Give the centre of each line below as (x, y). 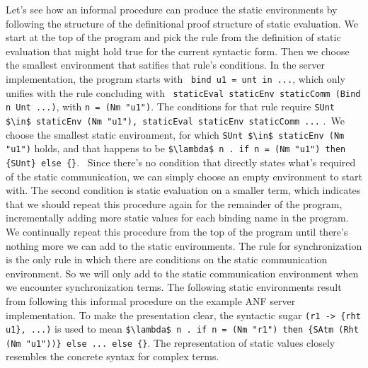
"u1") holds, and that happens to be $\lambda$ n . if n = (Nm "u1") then (176, 148)
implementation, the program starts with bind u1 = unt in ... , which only (176, 78)
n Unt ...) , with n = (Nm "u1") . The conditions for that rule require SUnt (171, 107)
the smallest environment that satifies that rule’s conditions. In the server (166, 65)
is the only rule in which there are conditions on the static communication (167, 259)
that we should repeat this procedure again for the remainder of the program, (174, 203)
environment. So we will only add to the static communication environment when (182, 273)
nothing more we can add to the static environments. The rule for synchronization (184, 245)
